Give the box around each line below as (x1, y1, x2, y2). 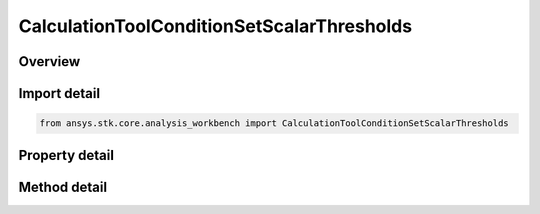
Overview (18, 53, 81, 70)
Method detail (18, 178, 108, 195)
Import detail (18, 85, 100, 102)
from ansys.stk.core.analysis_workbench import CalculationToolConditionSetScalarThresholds (39, 118, 509, 129)
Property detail (18, 146, 115, 164)
